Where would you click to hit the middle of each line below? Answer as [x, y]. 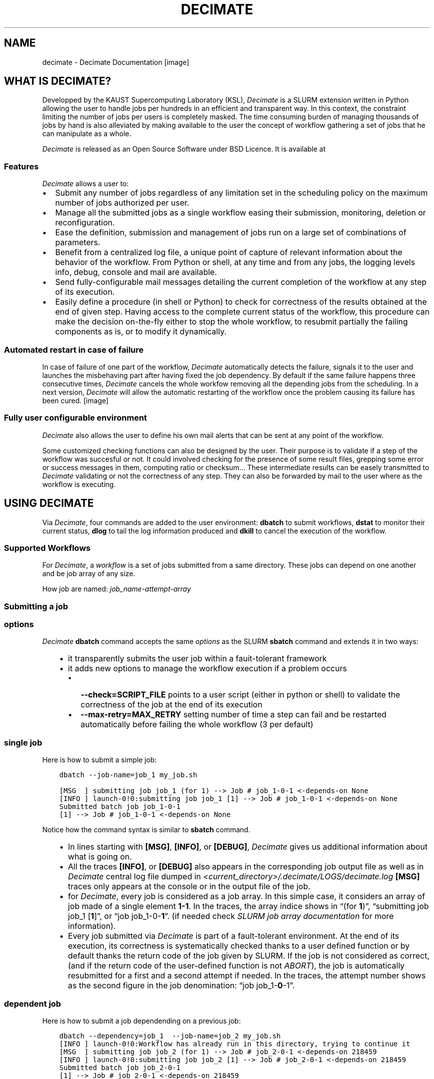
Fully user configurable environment [76, 418]
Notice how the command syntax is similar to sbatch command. [146, 830]
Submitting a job [36, 606]
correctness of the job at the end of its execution [171, 705]
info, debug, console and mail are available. [136, 272]
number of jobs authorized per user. [122, 203]
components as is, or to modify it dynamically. [141, 332]
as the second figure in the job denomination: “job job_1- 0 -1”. [181, 986]
